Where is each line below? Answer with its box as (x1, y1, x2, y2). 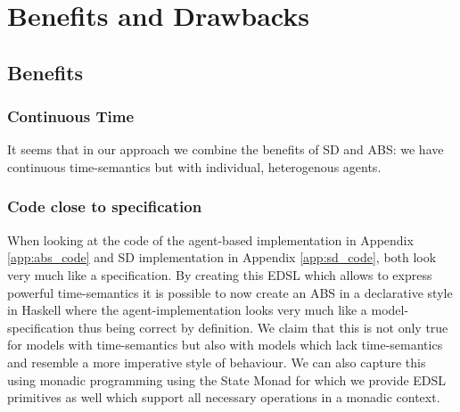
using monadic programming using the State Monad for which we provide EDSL (7, 370, 447, 389)
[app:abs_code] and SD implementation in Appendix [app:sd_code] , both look (7, 248, 437, 267)
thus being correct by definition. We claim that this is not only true (78, 317, 448, 336)
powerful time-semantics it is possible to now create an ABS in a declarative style (7, 283, 453, 301)
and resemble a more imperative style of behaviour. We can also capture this (7, 352, 426, 371)
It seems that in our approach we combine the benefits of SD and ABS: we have (7, 140, 444, 159)
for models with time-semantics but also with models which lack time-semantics (7, 335, 443, 354)
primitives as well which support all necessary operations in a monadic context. (7, 388, 440, 407)
